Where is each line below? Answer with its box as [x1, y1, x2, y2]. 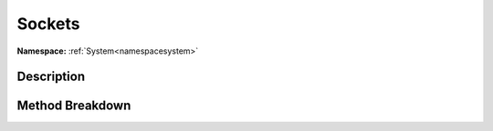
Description [16, 69, 86, 85]
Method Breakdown [16, 98, 131, 114]
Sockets [16, 14, 81, 34]
